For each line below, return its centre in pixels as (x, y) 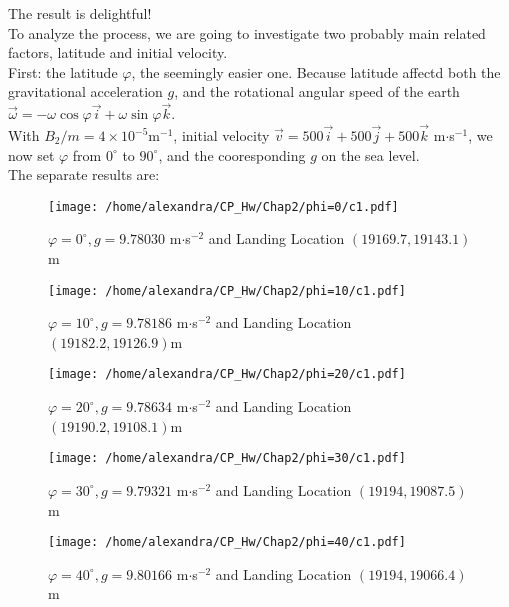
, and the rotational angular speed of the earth (317, 91)
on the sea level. (370, 154)
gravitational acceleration (85, 91)
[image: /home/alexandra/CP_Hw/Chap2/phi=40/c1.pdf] (227, 542)
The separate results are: (84, 174)
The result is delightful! (80, 13)
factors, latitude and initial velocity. (118, 52)
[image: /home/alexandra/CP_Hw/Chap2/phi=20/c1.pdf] (227, 374)
